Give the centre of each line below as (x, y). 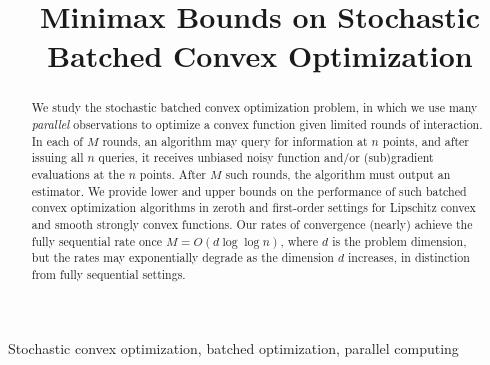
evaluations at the (78, 173)
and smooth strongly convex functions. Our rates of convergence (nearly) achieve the (252, 223)
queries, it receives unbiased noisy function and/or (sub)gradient (266, 157)
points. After (172, 173)
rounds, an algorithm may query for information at (235, 140)
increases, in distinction (409, 257)
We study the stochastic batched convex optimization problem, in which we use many (254, 107)
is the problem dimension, (399, 240)
